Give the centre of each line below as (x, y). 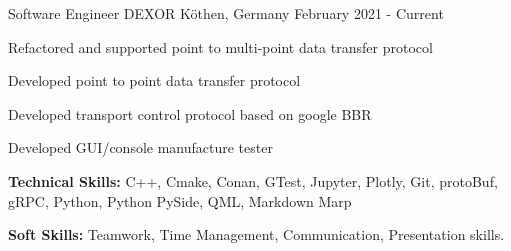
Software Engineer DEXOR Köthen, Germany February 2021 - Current (226, 13)
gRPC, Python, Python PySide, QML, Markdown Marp (180, 200)
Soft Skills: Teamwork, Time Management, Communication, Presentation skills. (256, 234)
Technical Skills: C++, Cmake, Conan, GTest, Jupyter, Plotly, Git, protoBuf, (253, 180)
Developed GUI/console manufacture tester (140, 147)
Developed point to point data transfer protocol (154, 80)
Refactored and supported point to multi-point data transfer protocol (220, 46)
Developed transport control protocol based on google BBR (190, 113)
